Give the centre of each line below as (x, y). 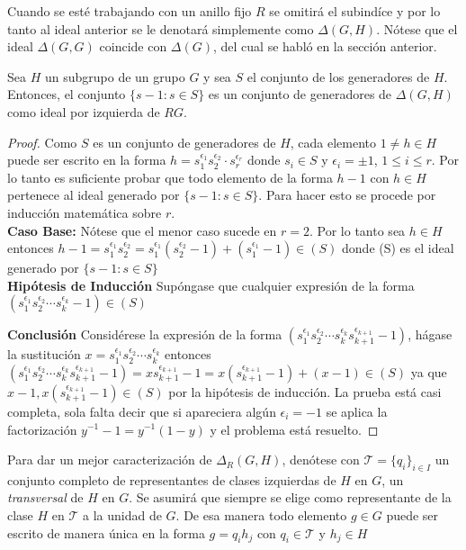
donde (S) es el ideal (398, 248)
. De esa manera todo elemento (261, 515)
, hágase (430, 334)
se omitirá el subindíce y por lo (355, 11)
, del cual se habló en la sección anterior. (325, 46)
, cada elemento (333, 142)
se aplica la (357, 411)
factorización (42, 429)
